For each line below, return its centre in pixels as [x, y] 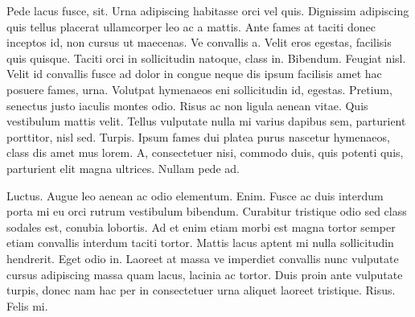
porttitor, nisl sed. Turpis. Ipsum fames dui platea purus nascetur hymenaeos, [198, 136]
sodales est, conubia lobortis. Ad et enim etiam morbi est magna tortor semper [201, 226]
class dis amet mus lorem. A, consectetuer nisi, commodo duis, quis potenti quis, [205, 152]
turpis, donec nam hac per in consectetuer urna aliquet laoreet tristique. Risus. [201, 290]
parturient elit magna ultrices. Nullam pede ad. [123, 168]
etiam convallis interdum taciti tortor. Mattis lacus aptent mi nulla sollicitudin [200, 243]
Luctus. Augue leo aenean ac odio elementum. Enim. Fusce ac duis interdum [195, 195]
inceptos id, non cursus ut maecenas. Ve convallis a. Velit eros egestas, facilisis [199, 42]
